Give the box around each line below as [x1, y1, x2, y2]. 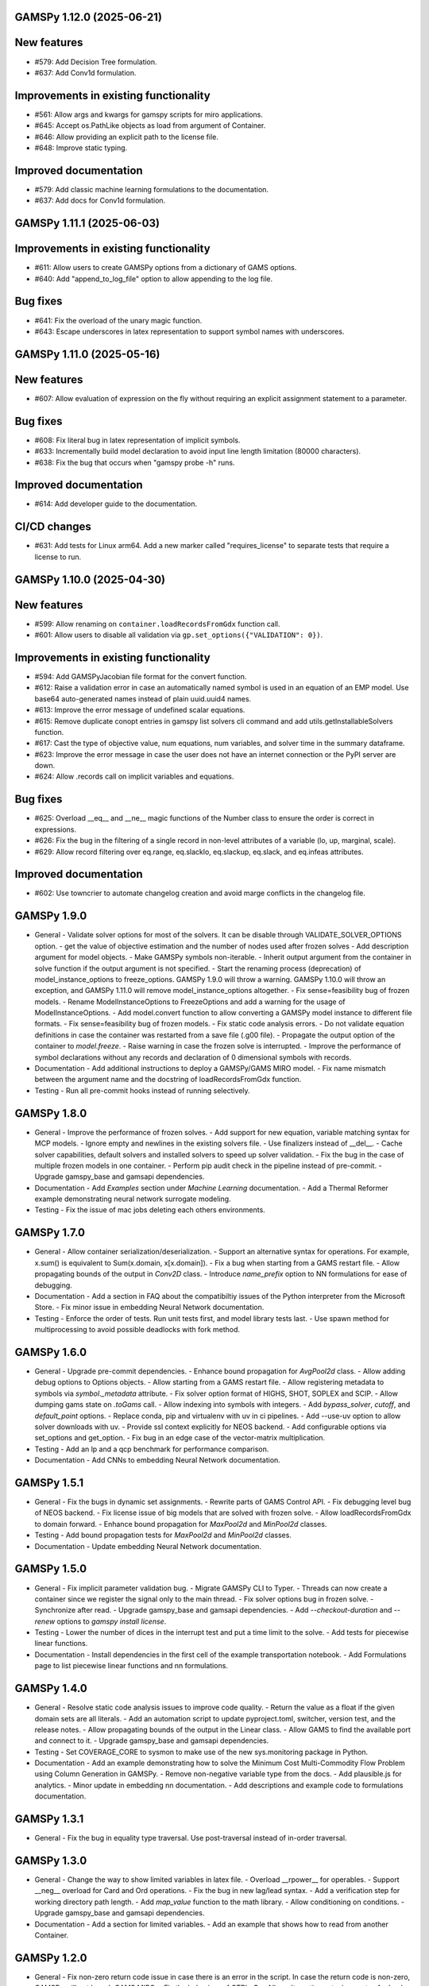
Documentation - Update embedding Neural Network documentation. [34, 1541, 262, 1551]
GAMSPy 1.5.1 [14, 1476, 84, 1489]
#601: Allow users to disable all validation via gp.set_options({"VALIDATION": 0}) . [34, 630, 323, 639]
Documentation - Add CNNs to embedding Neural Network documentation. [34, 1455, 281, 1465]
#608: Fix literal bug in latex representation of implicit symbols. [34, 435, 241, 445]
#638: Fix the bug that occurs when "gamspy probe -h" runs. [34, 458, 235, 467]
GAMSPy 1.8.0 [14, 1107, 87, 1120]
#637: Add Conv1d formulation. [34, 68, 137, 77]
